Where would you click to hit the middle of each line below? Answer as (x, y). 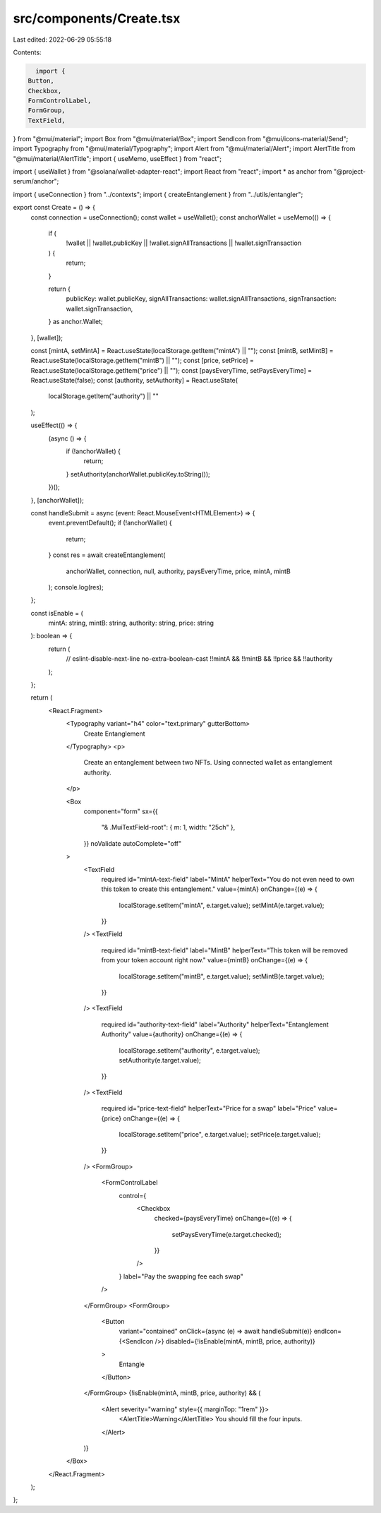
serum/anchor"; (36, 181)
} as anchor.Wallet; (76, 322)
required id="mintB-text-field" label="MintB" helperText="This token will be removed (225, 950)
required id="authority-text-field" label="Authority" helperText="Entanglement (215, 1024)
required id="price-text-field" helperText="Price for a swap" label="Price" (209, 1108)
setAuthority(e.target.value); (160, 1060)
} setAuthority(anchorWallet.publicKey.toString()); (138, 474)
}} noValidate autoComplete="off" (133, 843)
